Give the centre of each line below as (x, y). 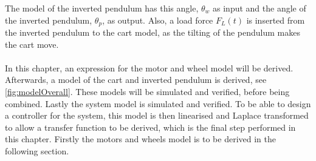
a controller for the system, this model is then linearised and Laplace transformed (157, 115)
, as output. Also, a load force (158, 20)
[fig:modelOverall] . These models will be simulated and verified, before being (147, 92)
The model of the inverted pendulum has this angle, (102, 8)
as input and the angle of (259, 8)
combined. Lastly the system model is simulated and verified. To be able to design (158, 103)
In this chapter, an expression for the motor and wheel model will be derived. (149, 67)
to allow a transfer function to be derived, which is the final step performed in (150, 127)
